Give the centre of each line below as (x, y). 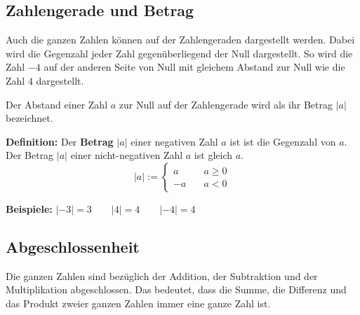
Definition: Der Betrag (60, 141)
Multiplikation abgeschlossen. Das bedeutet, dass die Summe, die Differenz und (176, 289)
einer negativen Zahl (174, 141)
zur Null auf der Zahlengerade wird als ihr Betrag (226, 104)
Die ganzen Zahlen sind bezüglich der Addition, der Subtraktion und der (162, 275)
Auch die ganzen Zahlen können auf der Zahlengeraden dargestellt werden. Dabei (180, 40)
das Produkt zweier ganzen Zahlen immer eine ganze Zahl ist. (138, 303)
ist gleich (213, 155)
